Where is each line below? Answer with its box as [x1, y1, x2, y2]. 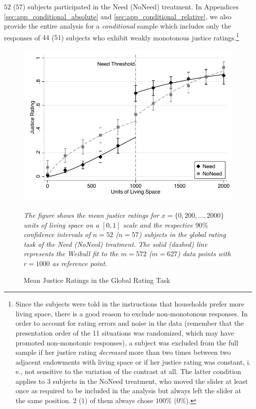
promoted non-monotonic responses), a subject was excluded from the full [15, 337, 238, 347]
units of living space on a [24, 219, 99, 230]
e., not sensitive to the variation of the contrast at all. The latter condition [15, 366, 241, 376]
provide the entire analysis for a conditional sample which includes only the [4, 21, 231, 31]
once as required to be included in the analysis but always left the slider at [15, 385, 242, 396]
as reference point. [52, 258, 107, 268]
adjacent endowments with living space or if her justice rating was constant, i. [15, 356, 251, 367]
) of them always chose [85, 395, 154, 406]
